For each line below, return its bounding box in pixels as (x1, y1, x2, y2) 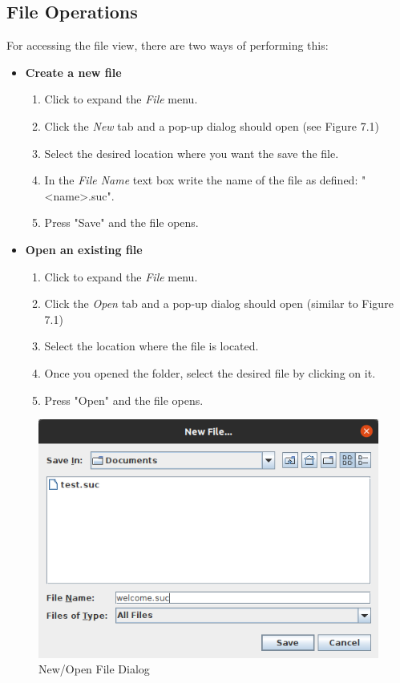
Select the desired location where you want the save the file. (44, 144, 339, 161)
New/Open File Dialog (38, 661, 150, 677)
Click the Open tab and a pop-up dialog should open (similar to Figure (44, 295, 394, 312)
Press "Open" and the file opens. (44, 391, 204, 408)
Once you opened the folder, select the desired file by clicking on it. (44, 364, 376, 381)
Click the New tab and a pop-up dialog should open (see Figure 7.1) (44, 117, 379, 134)
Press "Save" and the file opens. (44, 214, 199, 231)
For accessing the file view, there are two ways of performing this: (6, 37, 329, 54)
